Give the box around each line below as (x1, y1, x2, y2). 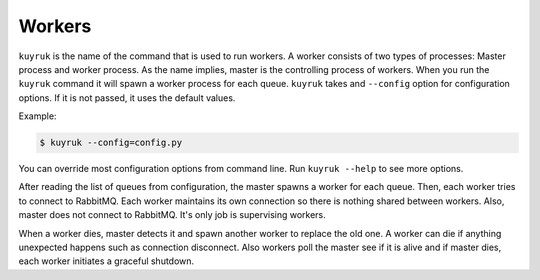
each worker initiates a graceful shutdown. (18, 255, 195, 267)
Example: (18, 110, 57, 122)
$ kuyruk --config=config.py (39, 137, 183, 149)
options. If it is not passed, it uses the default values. (18, 91, 236, 104)
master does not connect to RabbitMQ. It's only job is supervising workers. (18, 209, 327, 221)
